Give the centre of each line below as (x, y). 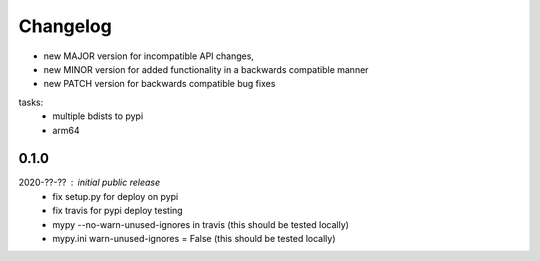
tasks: (31, 102)
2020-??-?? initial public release (89, 182)
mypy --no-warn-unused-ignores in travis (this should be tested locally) (201, 224)
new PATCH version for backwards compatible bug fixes (159, 84)
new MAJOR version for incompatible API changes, (149, 56)
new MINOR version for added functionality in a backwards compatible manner (206, 69)
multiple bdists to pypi (98, 116)
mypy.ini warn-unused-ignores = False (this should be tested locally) (194, 238)
